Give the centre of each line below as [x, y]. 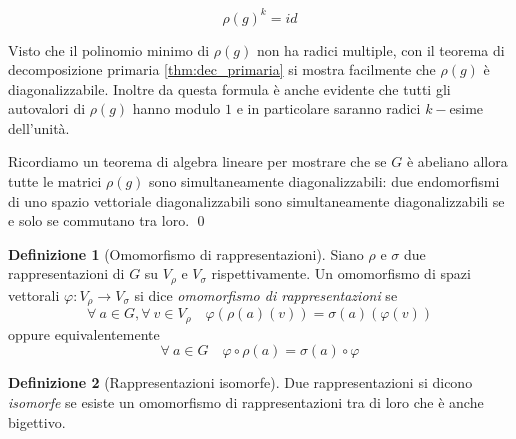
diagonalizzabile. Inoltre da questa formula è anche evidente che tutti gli [229, 88]
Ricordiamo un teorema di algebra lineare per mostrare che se [197, 161]
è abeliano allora [457, 161]
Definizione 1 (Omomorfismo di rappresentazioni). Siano [186, 253]
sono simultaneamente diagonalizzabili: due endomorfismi [324, 181]
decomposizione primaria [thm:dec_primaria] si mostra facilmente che [222, 69]
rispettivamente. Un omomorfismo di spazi [341, 273]
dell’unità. [39, 127]
